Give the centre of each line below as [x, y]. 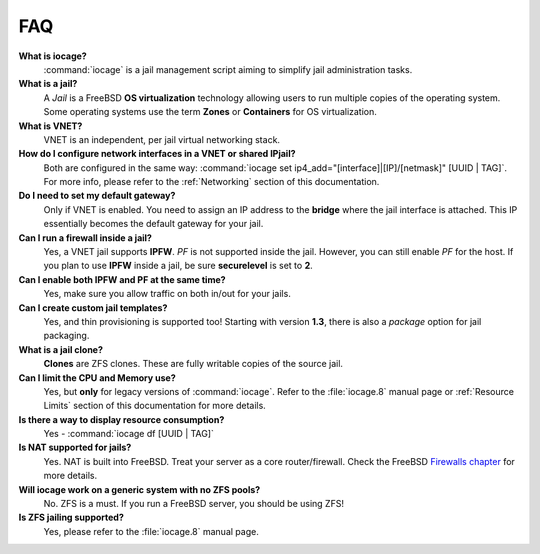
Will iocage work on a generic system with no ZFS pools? [139, 489]
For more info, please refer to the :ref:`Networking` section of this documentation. [211, 182]
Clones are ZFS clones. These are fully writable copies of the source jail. [193, 364]
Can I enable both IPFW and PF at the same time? [122, 279]
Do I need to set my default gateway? [97, 196]
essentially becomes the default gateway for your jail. [153, 224]
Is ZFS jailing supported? [71, 517]
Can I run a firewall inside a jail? [85, 237]
